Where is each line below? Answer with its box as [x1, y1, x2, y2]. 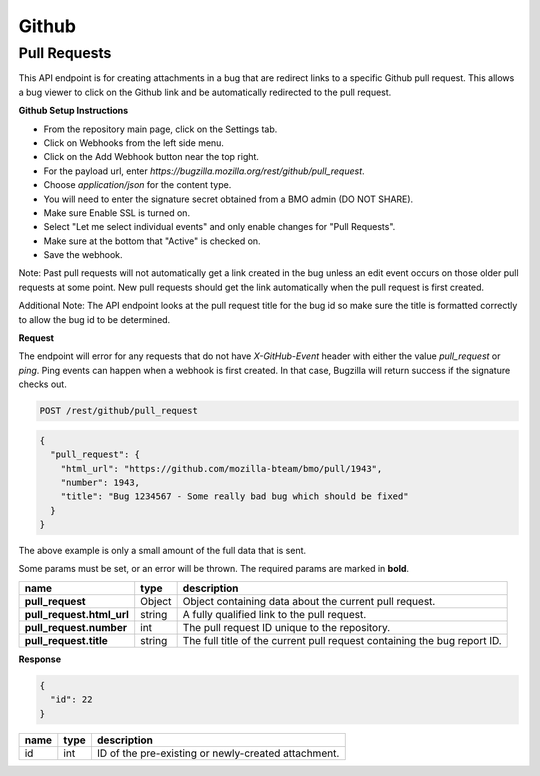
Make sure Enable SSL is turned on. [43, 206, 190, 219]
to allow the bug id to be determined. [18, 313, 171, 325]
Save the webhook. [43, 249, 124, 261]
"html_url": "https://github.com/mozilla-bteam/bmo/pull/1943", [60, 463, 383, 474]
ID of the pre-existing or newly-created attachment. [96, 746, 340, 760]
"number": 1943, [60, 476, 140, 488]
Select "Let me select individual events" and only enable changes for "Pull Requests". [43, 221, 396, 233]
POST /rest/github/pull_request [39, 405, 199, 417]
